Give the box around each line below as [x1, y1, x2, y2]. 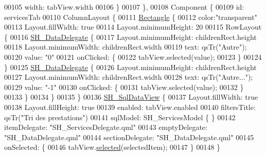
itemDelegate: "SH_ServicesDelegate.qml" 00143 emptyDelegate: [4, 122, 207, 132]
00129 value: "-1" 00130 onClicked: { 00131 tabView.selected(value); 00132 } [4, 81, 244, 92]
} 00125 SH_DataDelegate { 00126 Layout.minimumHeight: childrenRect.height [4, 61, 257, 72]
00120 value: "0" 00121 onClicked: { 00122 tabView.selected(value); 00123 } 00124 [4, 51, 262, 62]
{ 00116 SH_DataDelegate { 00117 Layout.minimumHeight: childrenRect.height [4, 31, 257, 42]
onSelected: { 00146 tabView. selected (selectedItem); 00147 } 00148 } [4, 142, 221, 152]
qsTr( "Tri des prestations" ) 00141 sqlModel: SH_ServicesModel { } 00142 [4, 112, 236, 122]
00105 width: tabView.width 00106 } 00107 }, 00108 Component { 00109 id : [4, 2, 244, 12]
